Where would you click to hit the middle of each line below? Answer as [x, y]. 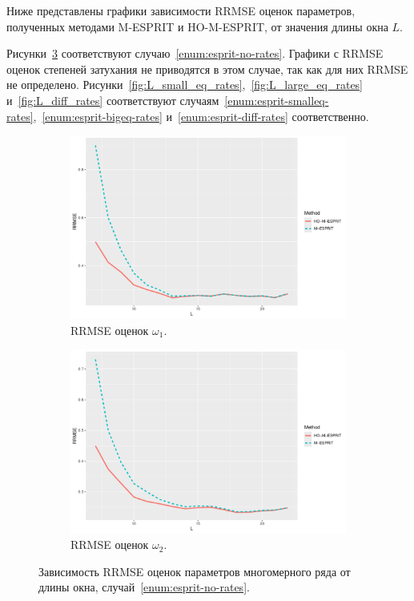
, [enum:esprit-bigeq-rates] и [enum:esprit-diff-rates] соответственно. [201, 116]
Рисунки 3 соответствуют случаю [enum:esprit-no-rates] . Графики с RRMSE [195, 53]
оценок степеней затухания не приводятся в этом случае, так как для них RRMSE [207, 69]
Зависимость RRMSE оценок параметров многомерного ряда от [195, 571]
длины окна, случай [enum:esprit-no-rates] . [144, 587]
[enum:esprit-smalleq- [277, 100]
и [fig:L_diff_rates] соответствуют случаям [113, 100]
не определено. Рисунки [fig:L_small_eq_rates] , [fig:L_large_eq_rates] [185, 85]
